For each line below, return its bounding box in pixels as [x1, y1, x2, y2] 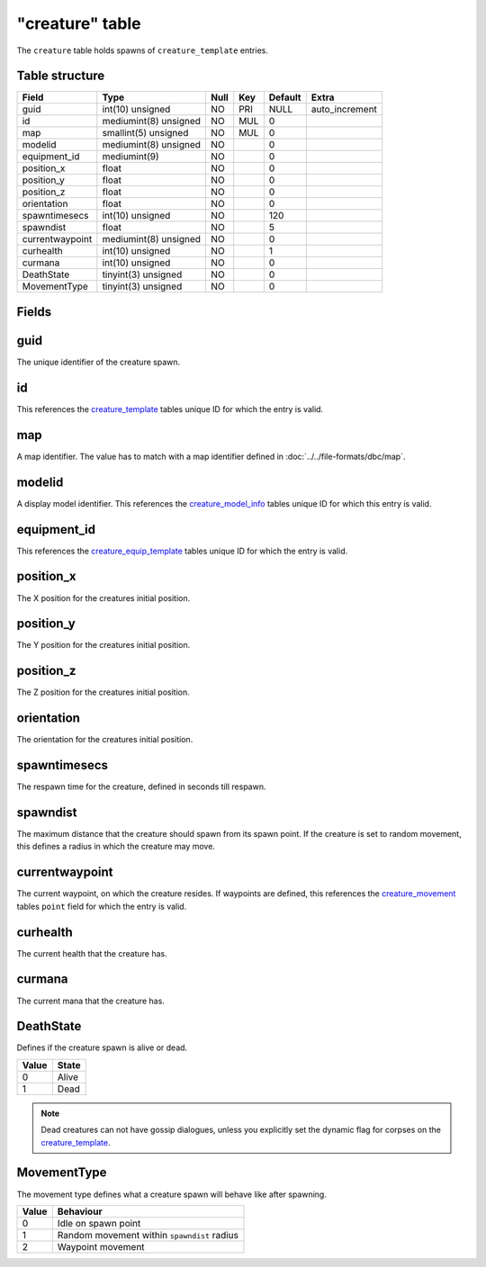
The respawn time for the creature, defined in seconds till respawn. [16, 781, 266, 792]
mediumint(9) [102, 150, 159, 163]
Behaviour [57, 1205, 103, 1218]
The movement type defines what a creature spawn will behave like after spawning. [16, 1189, 328, 1200]
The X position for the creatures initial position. [16, 592, 191, 603]
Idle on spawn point [57, 1217, 141, 1229]
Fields [16, 304, 52, 319]
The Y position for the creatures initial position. [16, 640, 191, 651]
